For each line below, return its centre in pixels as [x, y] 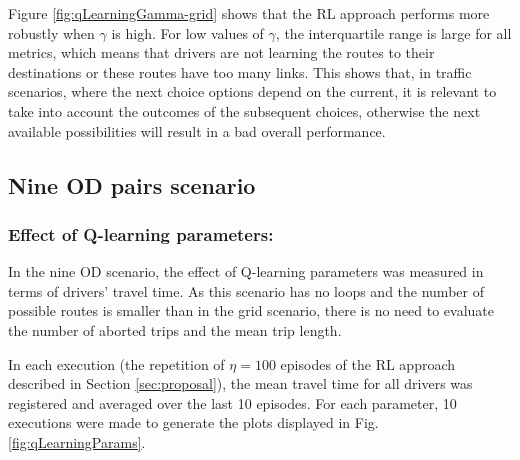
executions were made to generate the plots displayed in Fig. [193, 422]
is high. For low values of [187, 32]
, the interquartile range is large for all [393, 32]
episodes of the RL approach [368, 363]
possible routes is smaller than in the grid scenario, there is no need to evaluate [251, 310]
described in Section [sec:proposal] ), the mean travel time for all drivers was [240, 383]
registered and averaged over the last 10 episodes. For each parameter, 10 [232, 402]
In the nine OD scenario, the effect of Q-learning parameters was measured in [246, 271]
